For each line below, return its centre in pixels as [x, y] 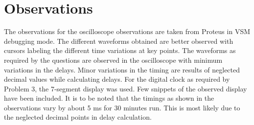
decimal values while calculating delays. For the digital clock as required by [117, 79]
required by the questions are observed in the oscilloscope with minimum [113, 60]
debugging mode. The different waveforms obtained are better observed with [119, 41]
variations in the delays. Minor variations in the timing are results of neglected [122, 69]
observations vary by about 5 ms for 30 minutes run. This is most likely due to [122, 107]
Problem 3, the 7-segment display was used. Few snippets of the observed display [126, 88]
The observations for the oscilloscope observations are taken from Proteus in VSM [127, 31]
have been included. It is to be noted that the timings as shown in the [109, 98]
